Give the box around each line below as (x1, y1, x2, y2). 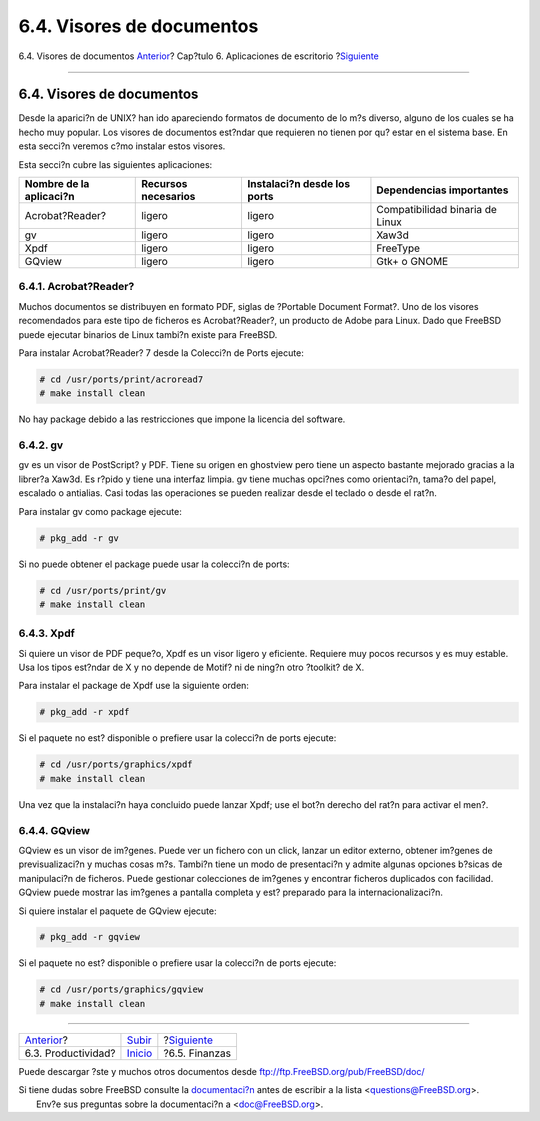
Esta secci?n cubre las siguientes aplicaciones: (18, 158, 213, 170)
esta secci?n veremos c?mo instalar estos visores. (18, 140, 226, 152)
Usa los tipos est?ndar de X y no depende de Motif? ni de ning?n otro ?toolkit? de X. (18, 661, 365, 674)
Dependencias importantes (376, 183, 509, 197)
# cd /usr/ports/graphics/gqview (39, 984, 204, 995)
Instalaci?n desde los (247, 177, 350, 191)
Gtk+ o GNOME (376, 255, 449, 269)
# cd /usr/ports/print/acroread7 (39, 373, 204, 385)
